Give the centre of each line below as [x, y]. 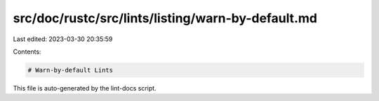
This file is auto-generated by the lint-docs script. [85, 88]
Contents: [27, 52]
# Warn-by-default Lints [71, 70]
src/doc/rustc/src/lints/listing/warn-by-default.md [165, 18]
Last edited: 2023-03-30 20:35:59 [63, 39]
